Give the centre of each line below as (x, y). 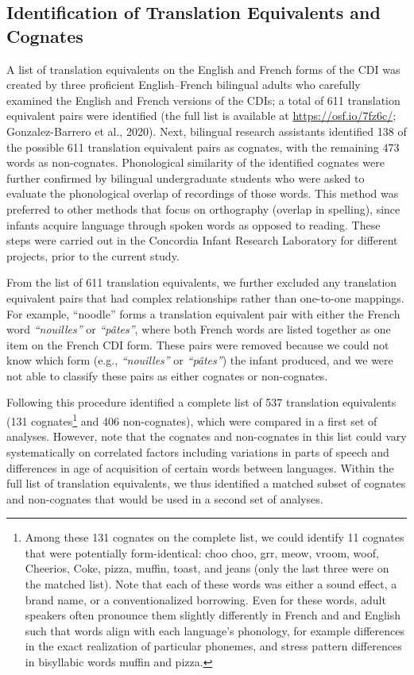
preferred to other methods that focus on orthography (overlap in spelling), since (203, 208)
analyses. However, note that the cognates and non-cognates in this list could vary (207, 436)
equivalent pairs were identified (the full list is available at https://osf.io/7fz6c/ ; (201, 116)
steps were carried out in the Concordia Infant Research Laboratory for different (202, 240)
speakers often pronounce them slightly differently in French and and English (213, 615)
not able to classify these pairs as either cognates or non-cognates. (167, 375)
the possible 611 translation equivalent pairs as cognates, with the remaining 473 (203, 147)
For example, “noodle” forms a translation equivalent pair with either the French (203, 313)
